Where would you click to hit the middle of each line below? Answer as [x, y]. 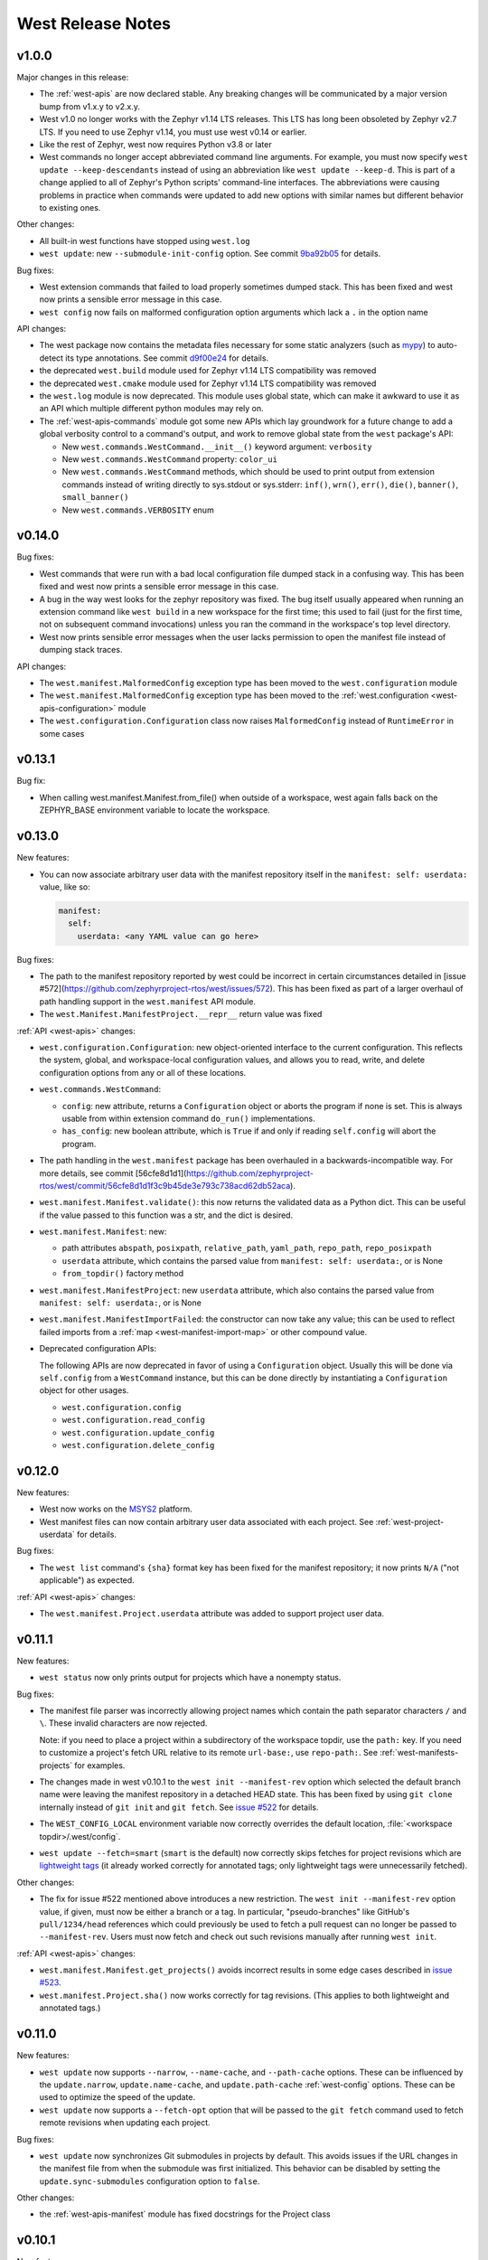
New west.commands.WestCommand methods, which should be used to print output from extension [249, 472]
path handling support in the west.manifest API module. [148, 1001]
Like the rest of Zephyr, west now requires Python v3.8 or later [155, 145]
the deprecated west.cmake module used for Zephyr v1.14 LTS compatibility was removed [208, 383]
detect [51, 358]
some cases [62, 733]
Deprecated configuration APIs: [98, 1349]
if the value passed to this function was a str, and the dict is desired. [166, 1215]
